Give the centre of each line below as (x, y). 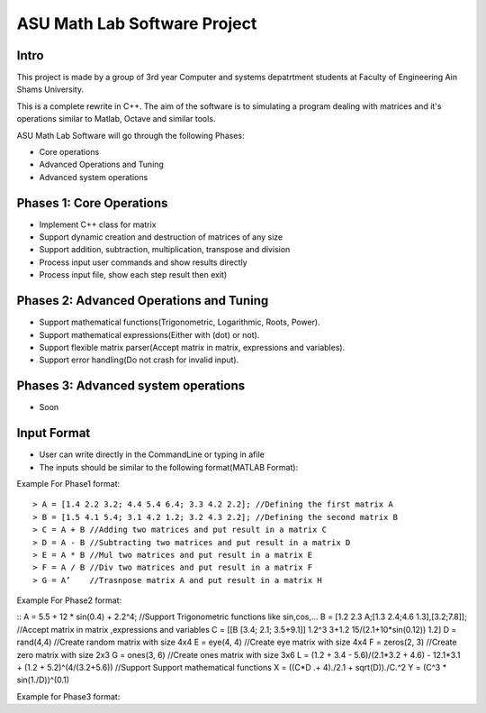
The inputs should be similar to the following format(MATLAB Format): (169, 467)
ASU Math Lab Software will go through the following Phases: (130, 135)
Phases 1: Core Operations (92, 203)
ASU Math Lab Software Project (137, 23)
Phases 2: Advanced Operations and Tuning (143, 301)
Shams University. (50, 89)
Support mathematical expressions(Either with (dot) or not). (149, 334)
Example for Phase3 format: (68, 696)
